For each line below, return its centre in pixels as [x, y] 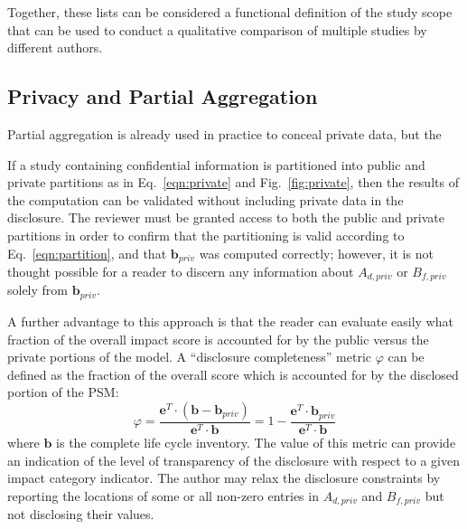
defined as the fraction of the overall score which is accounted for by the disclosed [233, 374]
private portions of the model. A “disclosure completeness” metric [190, 357]
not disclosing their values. [81, 514]
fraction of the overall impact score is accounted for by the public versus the [218, 339]
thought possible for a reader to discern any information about [181, 271]
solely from [38, 290]
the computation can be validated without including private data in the [205, 199]
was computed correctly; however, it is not [316, 253]
